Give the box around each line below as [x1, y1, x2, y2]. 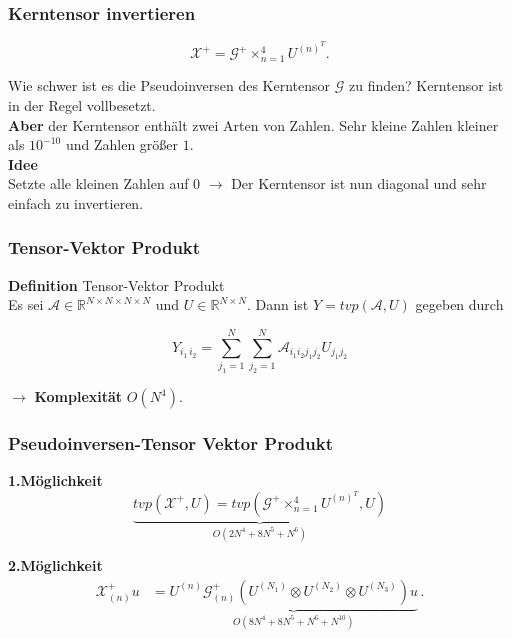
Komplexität [34, 386, 123, 407]
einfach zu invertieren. [8, 192, 144, 213]
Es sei [8, 294, 44, 315]
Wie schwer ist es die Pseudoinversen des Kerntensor [8, 75, 331, 96]
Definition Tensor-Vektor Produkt [8, 274, 225, 295]
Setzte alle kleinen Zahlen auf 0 [8, 173, 201, 194]
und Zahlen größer [65, 134, 179, 155]
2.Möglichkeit [8, 555, 103, 576]
